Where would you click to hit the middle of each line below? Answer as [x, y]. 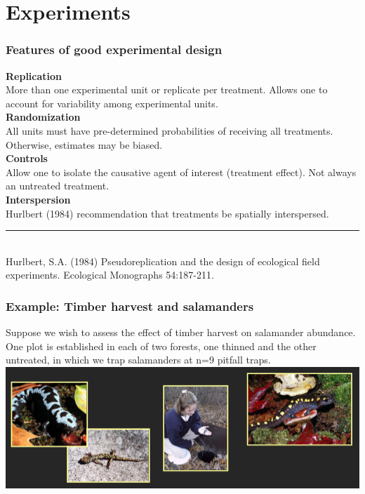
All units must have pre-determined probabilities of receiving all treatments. [170, 130]
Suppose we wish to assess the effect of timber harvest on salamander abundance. [181, 332]
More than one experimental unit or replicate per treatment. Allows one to [167, 89]
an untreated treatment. [58, 186]
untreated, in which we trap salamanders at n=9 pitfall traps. [138, 360]
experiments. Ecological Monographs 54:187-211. [110, 275]
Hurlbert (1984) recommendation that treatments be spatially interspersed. [167, 213]
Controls [27, 158]
